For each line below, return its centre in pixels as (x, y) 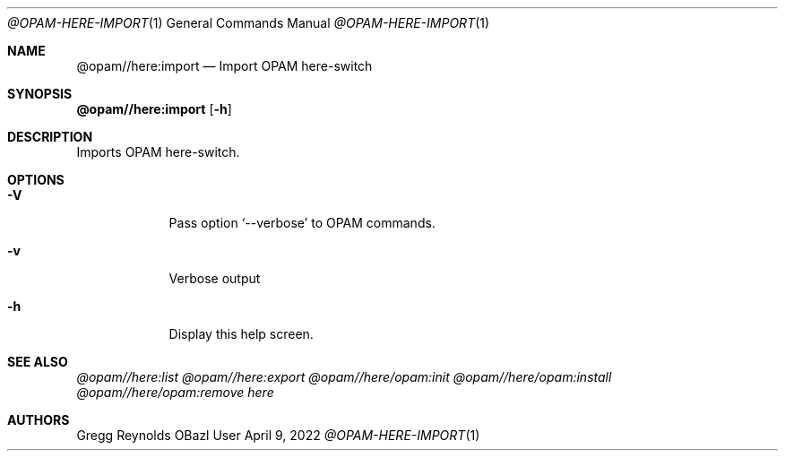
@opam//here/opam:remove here (175, 392)
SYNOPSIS (40, 94)
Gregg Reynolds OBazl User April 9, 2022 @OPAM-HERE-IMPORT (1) (278, 435)
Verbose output (215, 278)
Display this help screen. (241, 334)
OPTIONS (36, 180)
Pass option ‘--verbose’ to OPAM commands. (302, 223)
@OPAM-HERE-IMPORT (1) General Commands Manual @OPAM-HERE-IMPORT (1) (249, 23)
